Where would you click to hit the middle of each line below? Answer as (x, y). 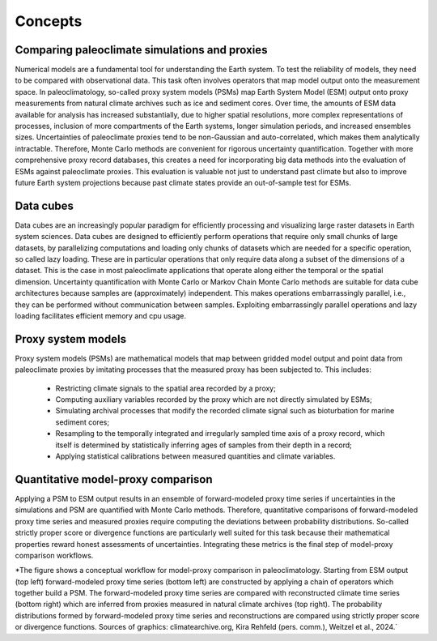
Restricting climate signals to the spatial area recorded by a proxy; (166, 388)
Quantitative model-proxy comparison (114, 479)
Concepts (49, 21)
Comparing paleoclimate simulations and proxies (141, 50)
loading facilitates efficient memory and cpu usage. (100, 316)
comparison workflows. (54, 555)
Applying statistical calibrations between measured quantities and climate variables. (195, 456)
